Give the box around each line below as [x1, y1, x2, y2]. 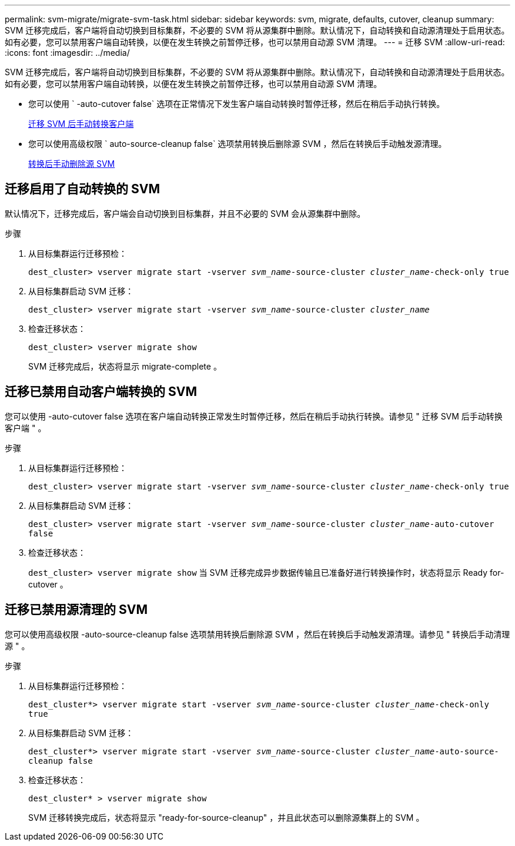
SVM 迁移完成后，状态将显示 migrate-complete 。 [28, 361, 222, 371]
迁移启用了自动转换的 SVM [5, 182, 160, 197]
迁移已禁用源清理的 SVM [5, 602, 148, 617]
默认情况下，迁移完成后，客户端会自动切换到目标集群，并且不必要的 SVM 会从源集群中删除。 [5, 208, 366, 219]
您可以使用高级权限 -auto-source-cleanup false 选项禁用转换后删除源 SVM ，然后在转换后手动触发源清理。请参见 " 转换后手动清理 [5, 629, 510, 639]
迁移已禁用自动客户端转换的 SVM [5, 384, 197, 399]
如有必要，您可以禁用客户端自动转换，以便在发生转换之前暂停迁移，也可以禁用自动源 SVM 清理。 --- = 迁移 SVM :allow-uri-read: [5, 37, 505, 47]
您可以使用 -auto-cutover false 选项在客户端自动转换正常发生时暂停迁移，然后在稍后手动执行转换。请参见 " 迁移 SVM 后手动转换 [5, 411, 503, 421]
